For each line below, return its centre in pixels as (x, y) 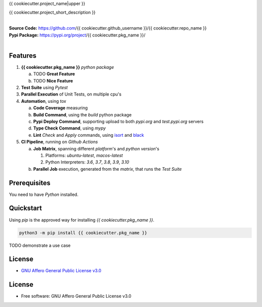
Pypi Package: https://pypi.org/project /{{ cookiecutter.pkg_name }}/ (77, 35)
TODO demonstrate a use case (40, 245)
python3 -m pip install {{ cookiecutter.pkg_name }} (83, 233)
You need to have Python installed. (44, 194)
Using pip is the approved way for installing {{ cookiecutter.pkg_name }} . (82, 220)
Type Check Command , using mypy (70, 128)
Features (23, 56)
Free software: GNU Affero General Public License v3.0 (76, 296)
